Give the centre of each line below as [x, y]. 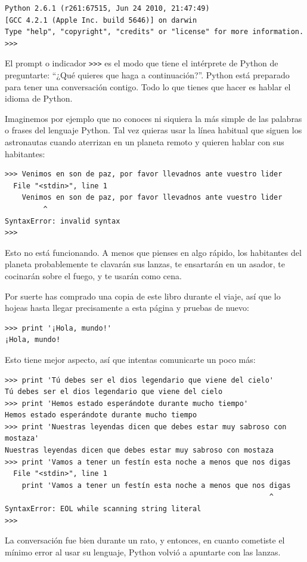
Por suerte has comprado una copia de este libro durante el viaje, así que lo [143, 296]
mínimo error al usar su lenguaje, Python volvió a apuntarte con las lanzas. [143, 552]
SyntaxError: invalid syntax [63, 221]
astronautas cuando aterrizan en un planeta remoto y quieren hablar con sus [145, 142]
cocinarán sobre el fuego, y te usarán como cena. [93, 275]
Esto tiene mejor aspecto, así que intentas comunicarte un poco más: [130, 359]
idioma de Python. [39, 98]
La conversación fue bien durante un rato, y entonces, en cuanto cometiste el [145, 540]
